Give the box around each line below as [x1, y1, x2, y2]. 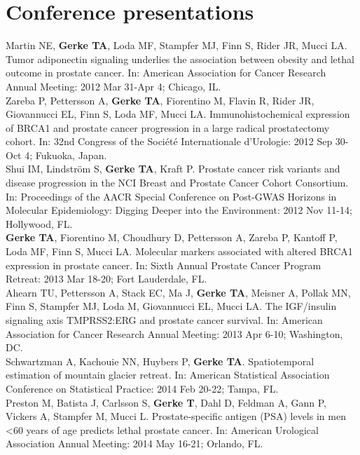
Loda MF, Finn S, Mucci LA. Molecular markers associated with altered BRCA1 [6, 244, 353, 259]
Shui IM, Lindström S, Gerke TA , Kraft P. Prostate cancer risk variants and [6, 161, 340, 176]
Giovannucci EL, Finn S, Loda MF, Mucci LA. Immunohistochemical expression [6, 107, 350, 121]
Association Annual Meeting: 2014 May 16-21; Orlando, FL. [6, 436, 263, 451]
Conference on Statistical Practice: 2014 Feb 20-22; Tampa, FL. [6, 381, 279, 395]
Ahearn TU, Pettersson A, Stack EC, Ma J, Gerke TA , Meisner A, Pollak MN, [6, 285, 351, 299]
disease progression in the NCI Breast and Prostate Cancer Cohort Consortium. [6, 175, 349, 190]
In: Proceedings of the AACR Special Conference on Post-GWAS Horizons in [6, 189, 337, 203]
